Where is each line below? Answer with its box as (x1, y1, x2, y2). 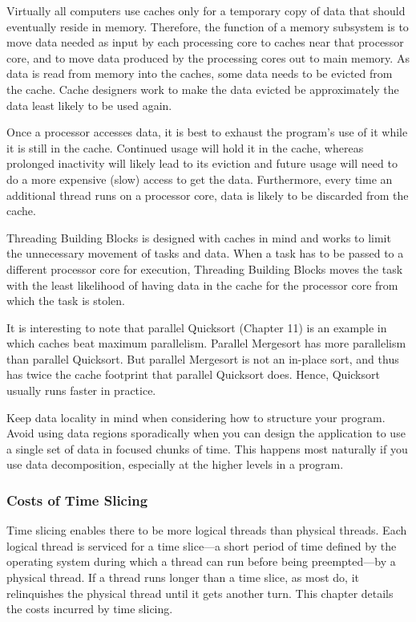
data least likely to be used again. (6, 96, 172, 113)
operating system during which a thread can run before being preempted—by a (6, 553, 396, 570)
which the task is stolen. (6, 292, 125, 309)
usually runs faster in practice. (6, 382, 156, 399)
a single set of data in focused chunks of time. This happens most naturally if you (6, 440, 408, 457)
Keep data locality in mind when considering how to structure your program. (6, 409, 386, 425)
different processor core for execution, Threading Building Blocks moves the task (6, 260, 403, 277)
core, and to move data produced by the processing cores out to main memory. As (6, 49, 410, 66)
